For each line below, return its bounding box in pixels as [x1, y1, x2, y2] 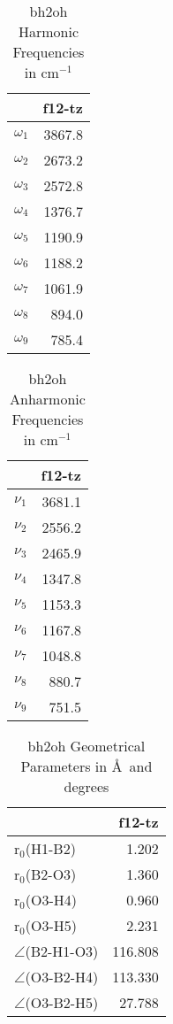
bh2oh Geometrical [27, 735, 146, 756]
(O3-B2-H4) [25, 966, 99, 987]
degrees [64, 776, 109, 797]
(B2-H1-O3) [25, 941, 99, 961]
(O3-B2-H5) [25, 992, 99, 1012]
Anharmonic [10, 389, 86, 409]
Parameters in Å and [20, 756, 153, 776]
